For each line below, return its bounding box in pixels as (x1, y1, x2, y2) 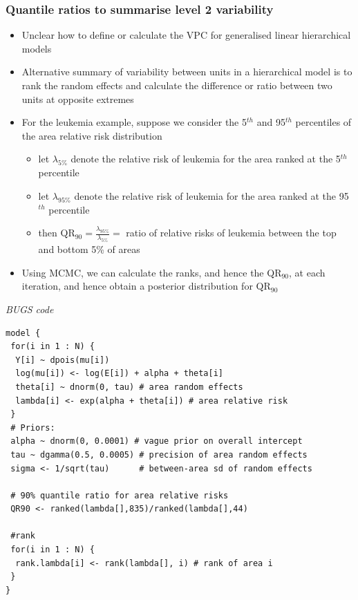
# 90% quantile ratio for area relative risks (10, 490, 229, 500)
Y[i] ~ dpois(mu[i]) (15, 355, 110, 365)
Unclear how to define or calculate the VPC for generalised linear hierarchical (21, 28, 351, 42)
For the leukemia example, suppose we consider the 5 (21, 115, 247, 129)
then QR (38, 225, 75, 240)
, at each (289, 265, 326, 279)
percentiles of (295, 115, 352, 129)
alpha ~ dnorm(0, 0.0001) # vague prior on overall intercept (10, 436, 303, 447)
